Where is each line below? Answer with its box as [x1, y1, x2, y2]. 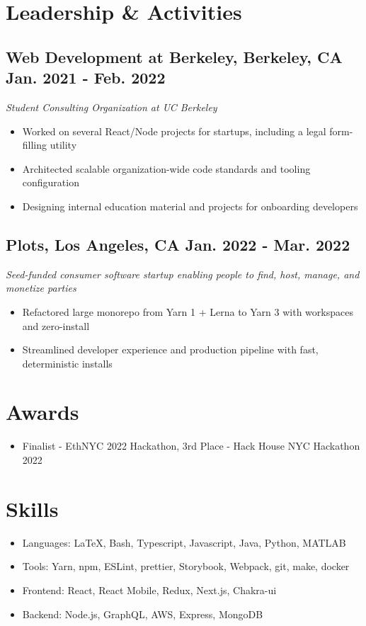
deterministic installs [22, 355, 113, 370]
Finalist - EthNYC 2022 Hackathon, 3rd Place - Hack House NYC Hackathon [22, 438, 360, 453]
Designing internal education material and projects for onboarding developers [22, 198, 358, 213]
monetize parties [6, 280, 76, 295]
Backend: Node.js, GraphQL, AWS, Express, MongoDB [22, 606, 263, 621]
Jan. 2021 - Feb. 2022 [6, 67, 166, 89]
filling [22, 137, 47, 152]
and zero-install [22, 318, 90, 333]
